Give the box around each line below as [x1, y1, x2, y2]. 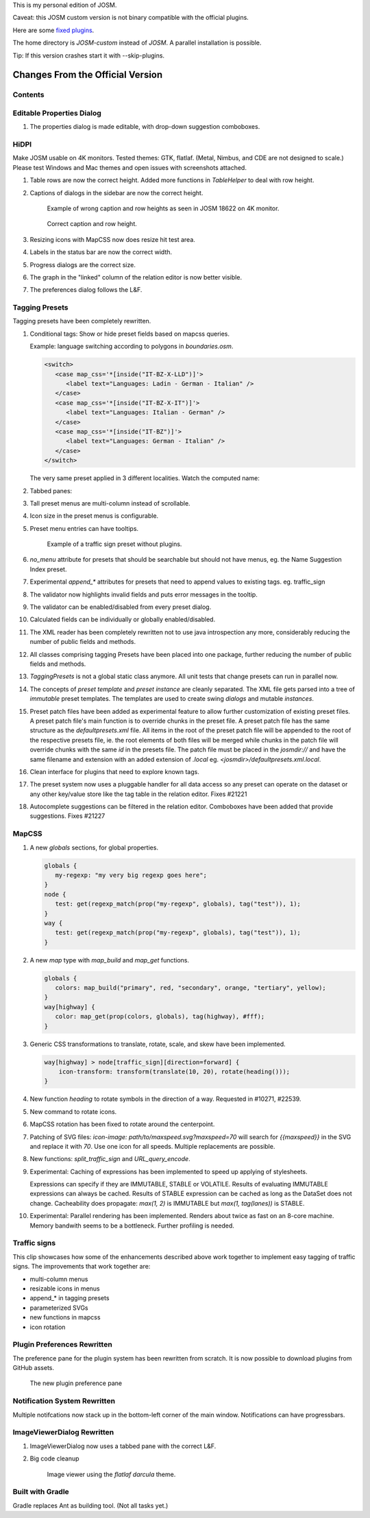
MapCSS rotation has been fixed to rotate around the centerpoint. [29, 1120, 215, 1128]
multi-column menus [29, 1275, 88, 1283]
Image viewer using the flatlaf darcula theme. [47, 1470, 176, 1478]
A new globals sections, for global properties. [29, 843, 159, 851]
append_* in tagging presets [29, 1294, 110, 1302]
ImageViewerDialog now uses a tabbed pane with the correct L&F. [29, 1442, 217, 1450]
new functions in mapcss [29, 1313, 101, 1321]
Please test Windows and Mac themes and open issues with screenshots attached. [12, 163, 247, 171]
